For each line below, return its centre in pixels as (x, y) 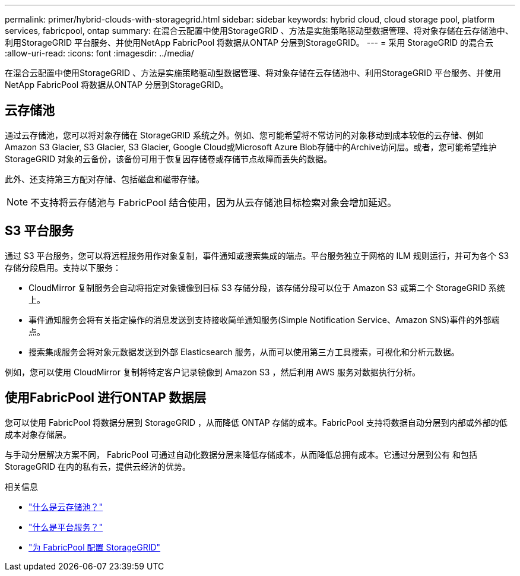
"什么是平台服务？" (66, 527)
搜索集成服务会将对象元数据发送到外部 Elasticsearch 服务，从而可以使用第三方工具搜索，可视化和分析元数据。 (244, 352)
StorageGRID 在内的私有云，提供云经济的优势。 (98, 466)
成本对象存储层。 (38, 434)
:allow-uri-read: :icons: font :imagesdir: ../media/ (99, 53)
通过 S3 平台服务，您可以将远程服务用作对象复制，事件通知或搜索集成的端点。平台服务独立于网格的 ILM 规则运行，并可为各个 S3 (257, 255)
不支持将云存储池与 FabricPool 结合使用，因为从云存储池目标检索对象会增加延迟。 (214, 202)
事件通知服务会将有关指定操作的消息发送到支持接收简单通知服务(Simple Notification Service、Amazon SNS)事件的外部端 (264, 319)
